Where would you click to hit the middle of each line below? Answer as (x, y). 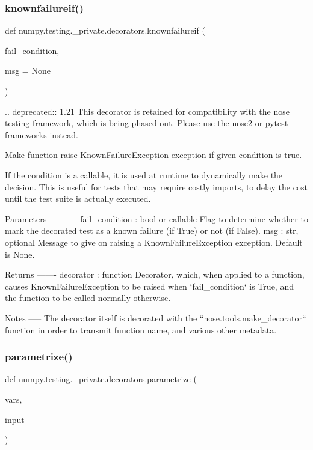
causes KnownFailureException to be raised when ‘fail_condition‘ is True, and (149, 286)
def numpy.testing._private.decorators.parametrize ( (101, 379)
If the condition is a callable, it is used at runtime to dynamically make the (144, 175)
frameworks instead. (42, 134)
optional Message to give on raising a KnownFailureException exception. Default (154, 242)
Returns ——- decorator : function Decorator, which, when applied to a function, (155, 274)
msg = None (28, 71)
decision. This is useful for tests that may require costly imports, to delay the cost (156, 187)
